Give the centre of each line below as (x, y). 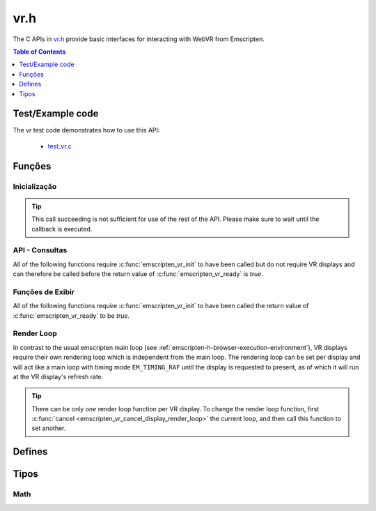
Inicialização (35, 186)
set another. (49, 428)
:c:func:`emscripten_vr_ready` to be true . (71, 315)
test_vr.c (60, 146)
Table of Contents (39, 52)
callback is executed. (62, 229)
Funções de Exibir (44, 291)
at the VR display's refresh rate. (58, 376)
